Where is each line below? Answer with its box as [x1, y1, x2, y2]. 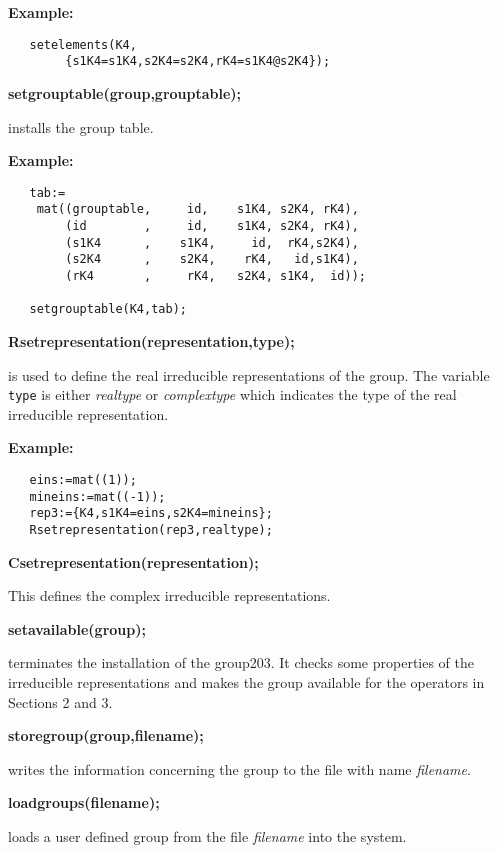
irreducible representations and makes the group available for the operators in [8, 671, 485, 692]
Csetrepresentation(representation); [8, 551, 259, 572]
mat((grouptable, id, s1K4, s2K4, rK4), [36, 202, 359, 217]
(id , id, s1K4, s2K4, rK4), [65, 219, 359, 233]
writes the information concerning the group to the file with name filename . [8, 758, 471, 779]
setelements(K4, [29, 37, 137, 52]
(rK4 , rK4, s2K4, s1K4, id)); [65, 268, 366, 283]
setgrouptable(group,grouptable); [8, 82, 242, 103]
